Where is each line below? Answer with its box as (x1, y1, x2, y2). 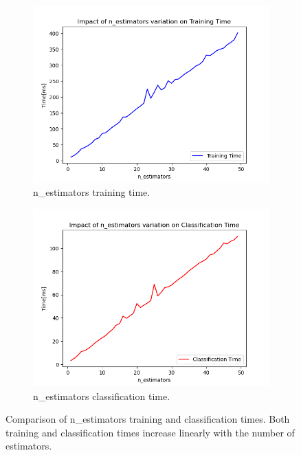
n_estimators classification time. (33, 388, 170, 403)
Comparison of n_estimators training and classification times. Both (5, 412, 290, 426)
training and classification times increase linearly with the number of (5, 425, 295, 439)
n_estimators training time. (33, 185, 150, 199)
